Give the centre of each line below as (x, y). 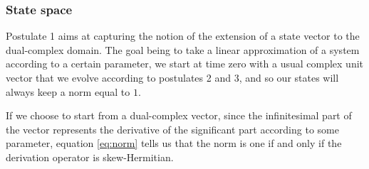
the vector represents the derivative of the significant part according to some (172, 129)
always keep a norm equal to (68, 91)
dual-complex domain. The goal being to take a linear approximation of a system (183, 49)
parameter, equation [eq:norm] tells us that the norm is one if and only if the (174, 143)
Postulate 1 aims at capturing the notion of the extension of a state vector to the (183, 36)
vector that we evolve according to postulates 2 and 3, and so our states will (172, 77)
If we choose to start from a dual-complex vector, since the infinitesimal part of (179, 115)
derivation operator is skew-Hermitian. (90, 157)
